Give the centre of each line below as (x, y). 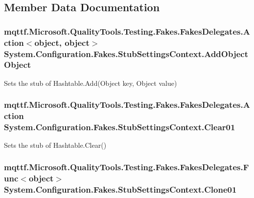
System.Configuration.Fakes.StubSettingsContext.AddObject (126, 53)
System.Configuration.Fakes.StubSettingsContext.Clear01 (120, 127)
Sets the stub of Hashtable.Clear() (55, 145)
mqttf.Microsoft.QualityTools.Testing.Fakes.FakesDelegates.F (127, 167)
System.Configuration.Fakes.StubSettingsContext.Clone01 (120, 189)
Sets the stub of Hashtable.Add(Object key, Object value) (91, 83)
